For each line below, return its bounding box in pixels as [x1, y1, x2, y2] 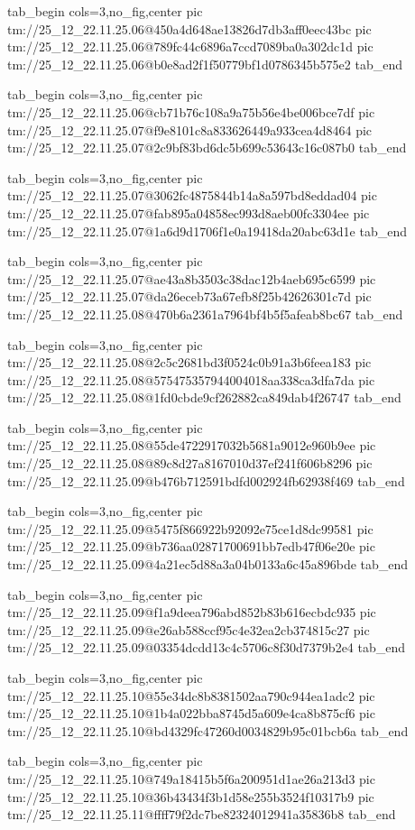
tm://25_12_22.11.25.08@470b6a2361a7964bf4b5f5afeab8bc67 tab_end [7, 304, 403, 323]
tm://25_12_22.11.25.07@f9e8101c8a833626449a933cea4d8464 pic [7, 120, 373, 139]
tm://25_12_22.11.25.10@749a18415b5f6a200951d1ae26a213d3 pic [7, 769, 375, 788]
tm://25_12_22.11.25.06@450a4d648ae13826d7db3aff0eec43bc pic [7, 19, 372, 38]
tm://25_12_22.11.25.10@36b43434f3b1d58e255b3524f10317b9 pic [7, 787, 374, 806]
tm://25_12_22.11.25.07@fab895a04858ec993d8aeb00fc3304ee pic [7, 203, 370, 222]
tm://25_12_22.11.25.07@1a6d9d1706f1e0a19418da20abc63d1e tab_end [7, 221, 407, 240]
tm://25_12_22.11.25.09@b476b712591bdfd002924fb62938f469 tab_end [7, 471, 405, 490]
